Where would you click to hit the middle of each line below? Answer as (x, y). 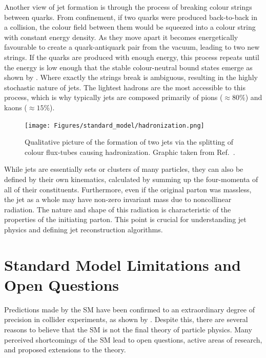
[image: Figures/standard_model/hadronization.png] (115, 125)
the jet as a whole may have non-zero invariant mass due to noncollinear (118, 199)
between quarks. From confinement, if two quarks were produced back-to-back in (131, 17)
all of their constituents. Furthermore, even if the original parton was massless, (128, 189)
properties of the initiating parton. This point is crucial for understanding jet (125, 219)
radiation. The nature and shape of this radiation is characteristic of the (118, 209)
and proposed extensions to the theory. (65, 350)
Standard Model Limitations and (122, 264)
